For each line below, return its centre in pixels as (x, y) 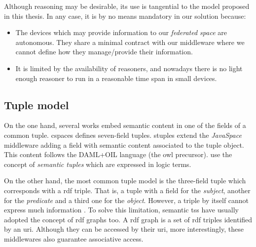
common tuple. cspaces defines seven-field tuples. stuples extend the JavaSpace (123, 135)
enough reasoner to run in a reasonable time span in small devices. (116, 78)
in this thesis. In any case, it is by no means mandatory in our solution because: (125, 16)
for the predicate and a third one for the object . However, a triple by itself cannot (127, 200)
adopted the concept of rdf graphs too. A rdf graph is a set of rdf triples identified (128, 219)
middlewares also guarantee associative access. (74, 238)
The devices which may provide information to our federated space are (121, 32)
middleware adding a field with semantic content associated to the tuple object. (124, 144)
